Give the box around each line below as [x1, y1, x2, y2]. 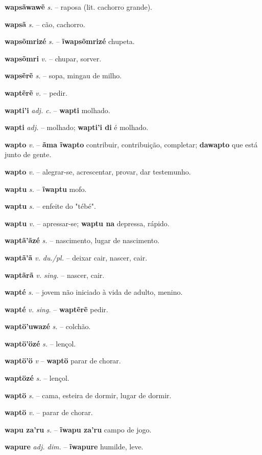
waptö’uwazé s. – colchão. [5, 321, 91, 332]
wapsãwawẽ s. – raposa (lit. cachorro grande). [5, 2, 152, 12]
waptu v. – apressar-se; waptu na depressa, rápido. [5, 218, 170, 228]
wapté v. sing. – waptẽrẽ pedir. [5, 304, 108, 314]
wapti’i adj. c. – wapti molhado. [5, 104, 110, 115]
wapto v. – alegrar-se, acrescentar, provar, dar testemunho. [5, 166, 191, 177]
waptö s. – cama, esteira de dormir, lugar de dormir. [5, 389, 172, 400]
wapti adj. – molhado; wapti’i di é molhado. [5, 122, 149, 133]
